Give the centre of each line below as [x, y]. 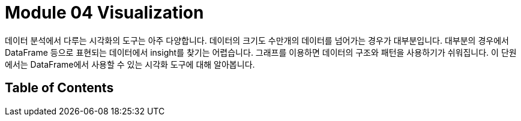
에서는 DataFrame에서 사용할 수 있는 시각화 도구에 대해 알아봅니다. [130, 64]
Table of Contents [59, 88]
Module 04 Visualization [104, 13]
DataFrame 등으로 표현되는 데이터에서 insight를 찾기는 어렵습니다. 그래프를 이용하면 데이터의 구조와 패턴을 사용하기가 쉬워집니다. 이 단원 [261, 52]
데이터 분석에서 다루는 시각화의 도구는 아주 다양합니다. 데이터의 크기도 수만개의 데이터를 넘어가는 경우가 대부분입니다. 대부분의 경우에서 [257, 40]
